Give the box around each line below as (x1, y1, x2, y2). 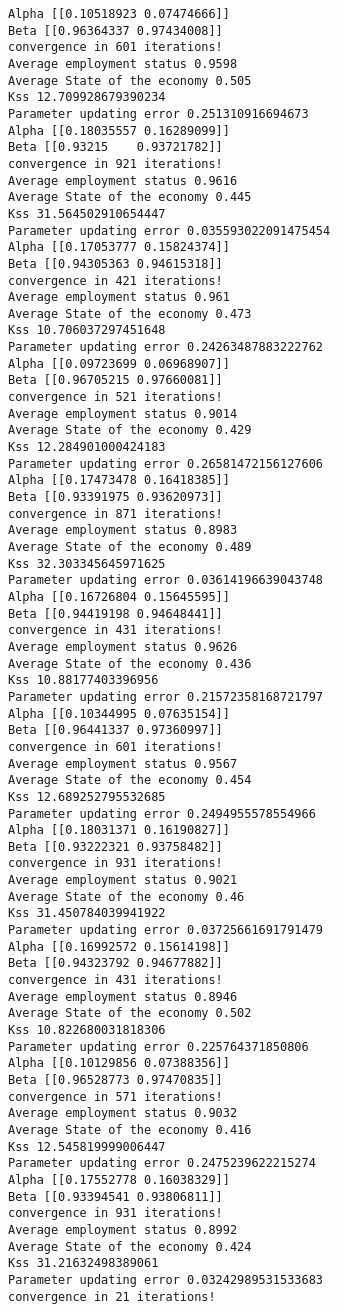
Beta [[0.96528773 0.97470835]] (8, 1073, 223, 1087)
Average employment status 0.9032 (8, 1106, 238, 1121)
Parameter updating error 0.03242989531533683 (8, 1272, 323, 1287)
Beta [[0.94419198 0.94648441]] (8, 606, 223, 621)
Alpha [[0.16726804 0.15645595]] (8, 589, 230, 604)
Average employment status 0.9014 (8, 406, 238, 421)
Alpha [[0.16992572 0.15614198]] (8, 939, 230, 954)
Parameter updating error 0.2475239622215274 (8, 1156, 316, 1171)
